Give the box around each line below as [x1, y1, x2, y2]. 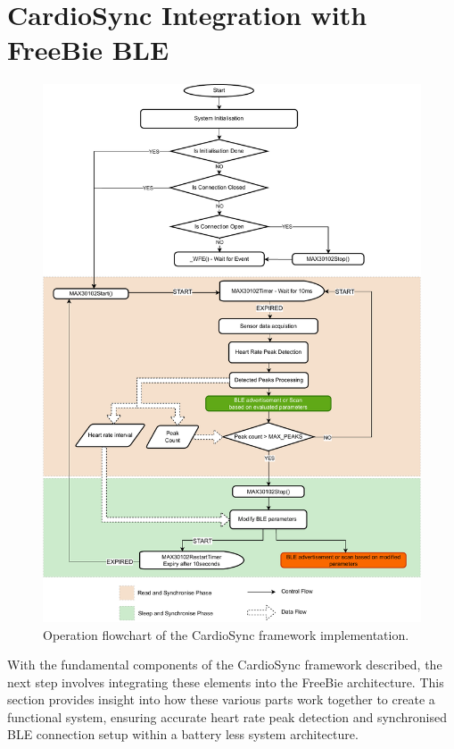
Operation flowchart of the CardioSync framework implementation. [43, 625, 409, 644]
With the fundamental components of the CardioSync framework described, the [7, 655, 442, 674]
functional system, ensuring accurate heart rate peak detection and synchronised [7, 707, 447, 726]
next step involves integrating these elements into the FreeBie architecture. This [7, 672, 444, 691]
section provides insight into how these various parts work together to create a [7, 690, 435, 709]
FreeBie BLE [7, 31, 169, 68]
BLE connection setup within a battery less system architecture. [7, 725, 359, 744]
